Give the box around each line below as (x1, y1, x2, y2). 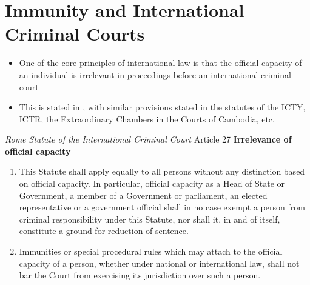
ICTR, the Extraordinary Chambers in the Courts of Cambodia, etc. (19, 112, 275, 125)
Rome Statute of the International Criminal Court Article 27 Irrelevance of (5, 133, 292, 146)
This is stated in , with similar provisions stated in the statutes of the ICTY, (19, 101, 306, 113)
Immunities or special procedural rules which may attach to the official (19, 245, 283, 258)
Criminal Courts (5, 21, 145, 46)
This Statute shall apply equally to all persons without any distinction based (19, 165, 305, 178)
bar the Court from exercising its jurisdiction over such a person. (19, 269, 261, 281)
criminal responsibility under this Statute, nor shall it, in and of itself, (19, 212, 280, 225)
